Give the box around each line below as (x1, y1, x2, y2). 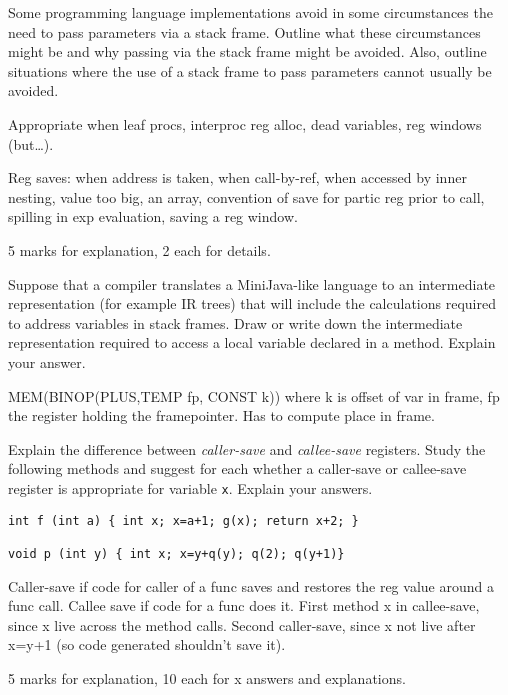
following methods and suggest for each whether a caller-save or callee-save (8, 458, 467, 479)
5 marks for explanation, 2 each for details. (8, 239, 271, 260)
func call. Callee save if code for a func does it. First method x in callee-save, (8, 595, 480, 616)
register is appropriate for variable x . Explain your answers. (8, 477, 373, 498)
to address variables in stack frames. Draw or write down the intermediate (8, 312, 463, 333)
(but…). (8, 133, 54, 154)
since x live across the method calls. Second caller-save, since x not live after (8, 614, 476, 635)
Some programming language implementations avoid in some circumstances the (8, 2, 493, 22)
